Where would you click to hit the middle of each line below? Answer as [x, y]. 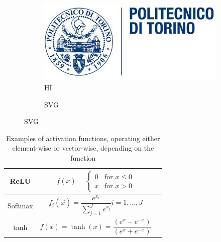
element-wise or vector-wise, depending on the [83, 148]
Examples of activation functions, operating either [83, 138]
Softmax [20, 205]
